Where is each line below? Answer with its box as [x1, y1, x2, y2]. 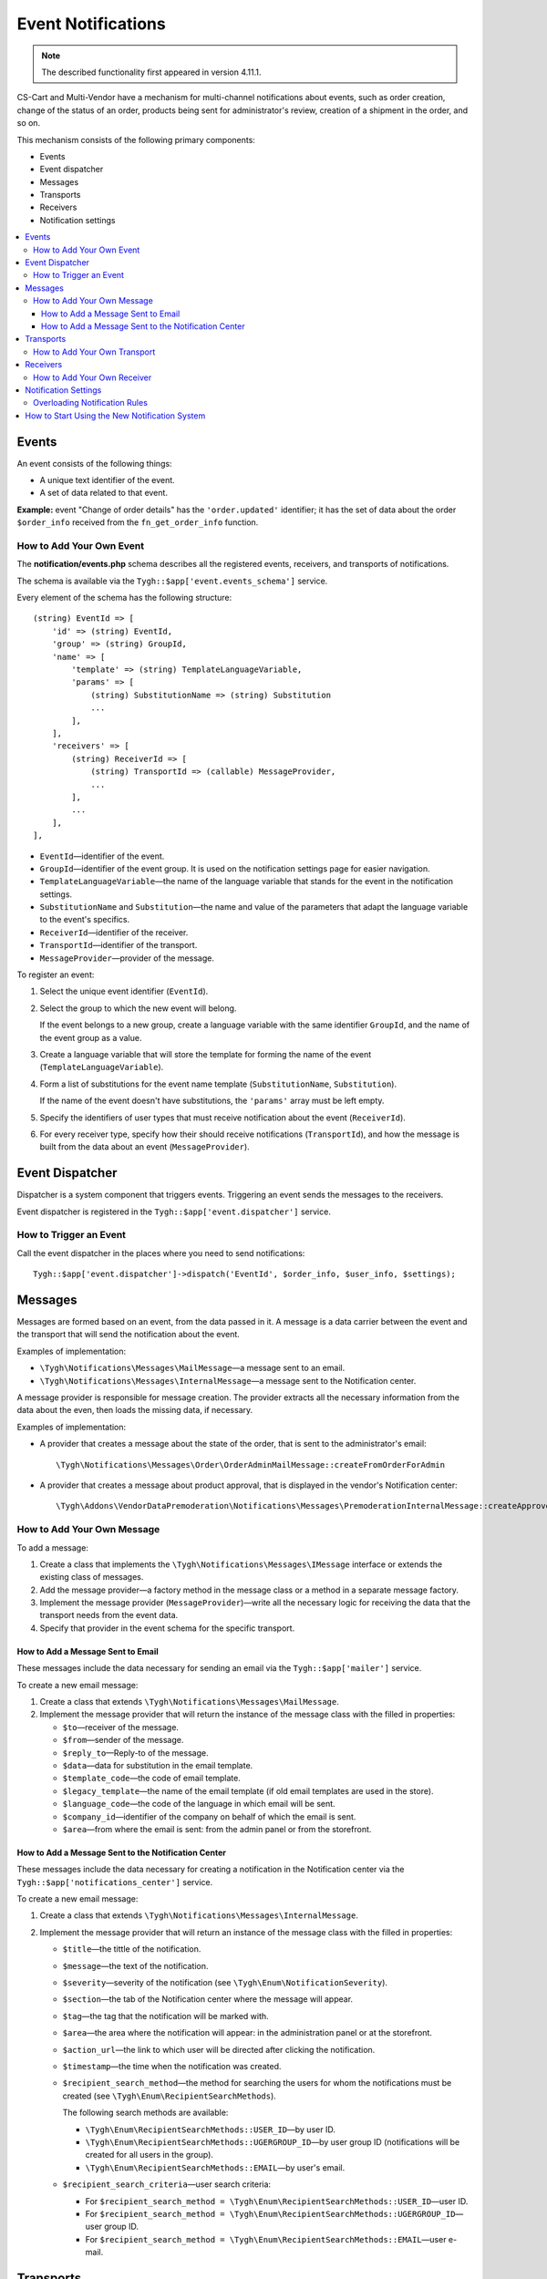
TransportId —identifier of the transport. [39, 940, 198, 951]
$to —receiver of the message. [62, 1721, 180, 1732]
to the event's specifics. [39, 914, 130, 925]
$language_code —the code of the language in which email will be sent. [62, 1799, 336, 1810]
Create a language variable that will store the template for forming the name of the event [39, 1048, 372, 1059]
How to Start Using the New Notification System [25, 410, 206, 421]
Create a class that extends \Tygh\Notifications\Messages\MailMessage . [39, 1696, 339, 1707]
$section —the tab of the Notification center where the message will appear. [62, 1994, 354, 2005]
